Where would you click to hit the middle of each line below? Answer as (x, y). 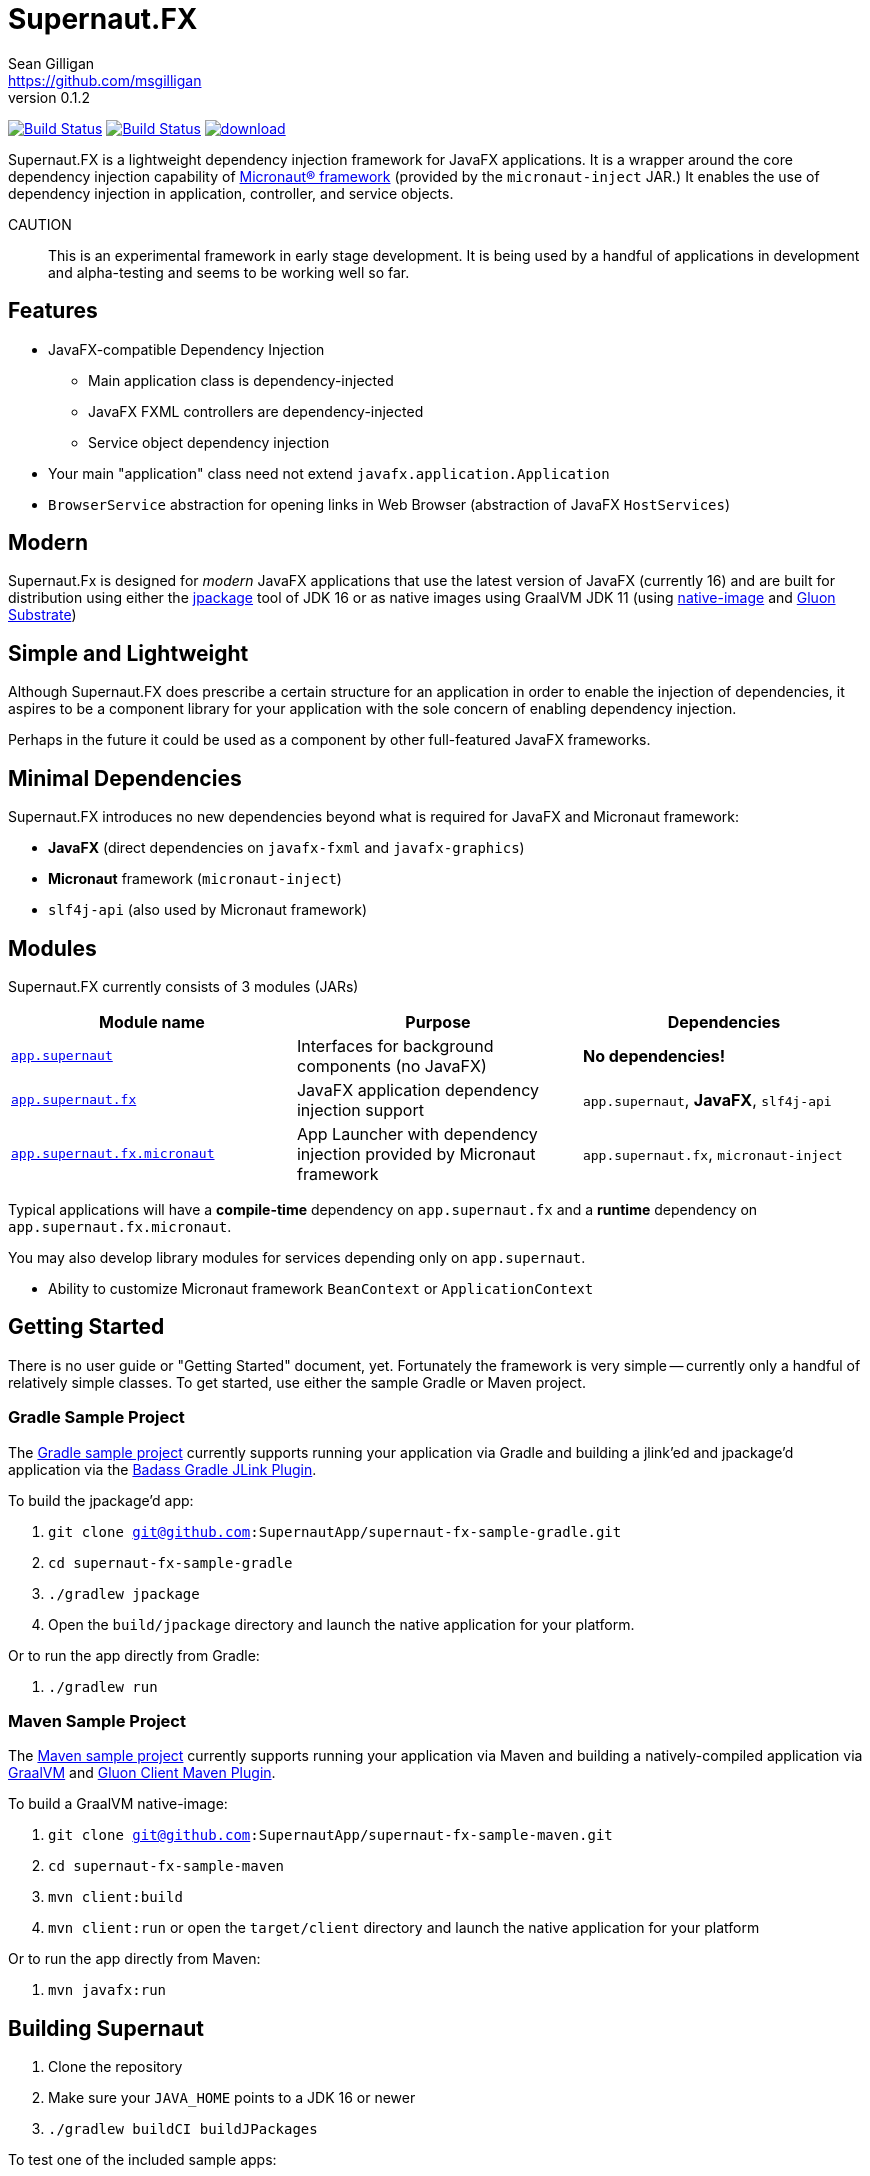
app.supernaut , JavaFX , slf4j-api (707, 1099)
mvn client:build (115, 1897)
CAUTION (40, 224)
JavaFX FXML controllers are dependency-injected (256, 411)
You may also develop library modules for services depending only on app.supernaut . (297, 1257)
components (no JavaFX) (391, 1065)
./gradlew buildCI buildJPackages (183, 2129)
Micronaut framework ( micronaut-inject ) (195, 879)
